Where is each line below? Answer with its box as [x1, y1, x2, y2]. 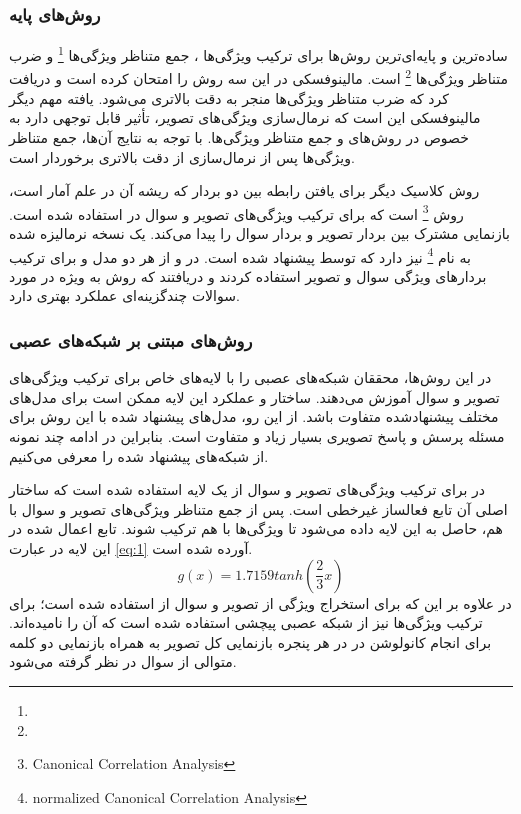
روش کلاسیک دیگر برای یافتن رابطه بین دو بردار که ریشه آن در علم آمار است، [9, 180, 480, 201]
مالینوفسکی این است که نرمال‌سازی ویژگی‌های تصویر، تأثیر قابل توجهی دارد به [9, 107, 481, 128]
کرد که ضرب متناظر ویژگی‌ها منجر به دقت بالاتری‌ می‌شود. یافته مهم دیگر [9, 87, 449, 108]
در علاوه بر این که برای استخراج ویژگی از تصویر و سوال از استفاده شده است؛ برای [9, 592, 512, 613]
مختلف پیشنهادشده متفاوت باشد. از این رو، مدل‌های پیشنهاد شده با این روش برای [9, 406, 499, 427]
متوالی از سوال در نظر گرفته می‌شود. [9, 651, 237, 672]
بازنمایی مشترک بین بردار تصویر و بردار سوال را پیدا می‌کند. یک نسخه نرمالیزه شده [9, 222, 510, 243]
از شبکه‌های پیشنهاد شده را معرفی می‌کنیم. [9, 445, 269, 466]
